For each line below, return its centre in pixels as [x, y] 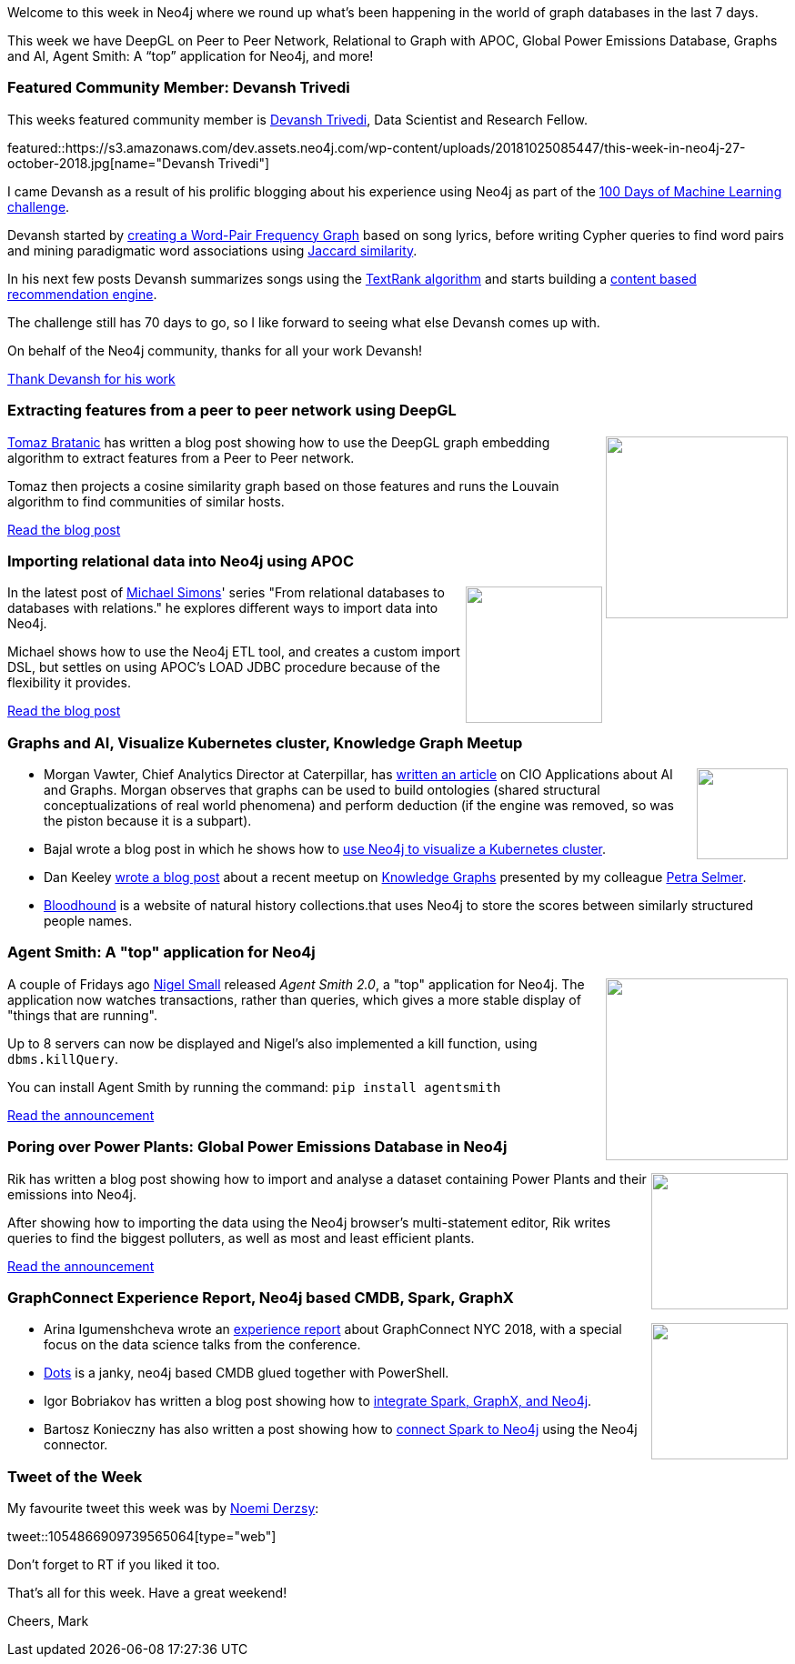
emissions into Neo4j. [72, 1194]
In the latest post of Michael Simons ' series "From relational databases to [226, 593]
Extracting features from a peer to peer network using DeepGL [232, 411]
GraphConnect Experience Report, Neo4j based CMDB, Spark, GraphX [261, 1297]
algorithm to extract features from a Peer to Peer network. [181, 457]
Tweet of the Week [75, 1476]
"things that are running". [82, 1015]
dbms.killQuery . [63, 1058]
